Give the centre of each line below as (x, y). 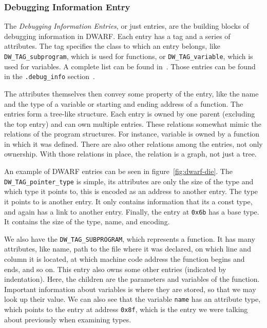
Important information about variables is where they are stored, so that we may (130, 289)
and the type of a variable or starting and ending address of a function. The (124, 103)
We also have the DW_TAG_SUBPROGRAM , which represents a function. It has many (130, 238)
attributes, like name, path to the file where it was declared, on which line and (128, 249)
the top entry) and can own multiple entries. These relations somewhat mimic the (133, 123)
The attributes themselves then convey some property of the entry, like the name (131, 93)
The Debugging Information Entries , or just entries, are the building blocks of (127, 26)
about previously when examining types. (68, 319)
